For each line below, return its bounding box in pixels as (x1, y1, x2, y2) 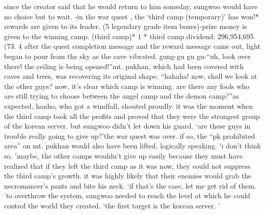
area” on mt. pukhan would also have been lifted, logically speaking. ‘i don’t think (4, 140, 261, 151)
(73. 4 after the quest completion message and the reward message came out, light (4, 41, 260, 51)
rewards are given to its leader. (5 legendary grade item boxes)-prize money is (4, 21, 247, 32)
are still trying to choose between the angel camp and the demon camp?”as (4, 90, 239, 101)
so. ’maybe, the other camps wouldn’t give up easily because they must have (4, 150, 243, 161)
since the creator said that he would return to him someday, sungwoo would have (4, 1, 258, 11)
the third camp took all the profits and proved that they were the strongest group (4, 110, 260, 121)
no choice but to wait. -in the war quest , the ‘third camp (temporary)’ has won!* (4, 11, 259, 21)
